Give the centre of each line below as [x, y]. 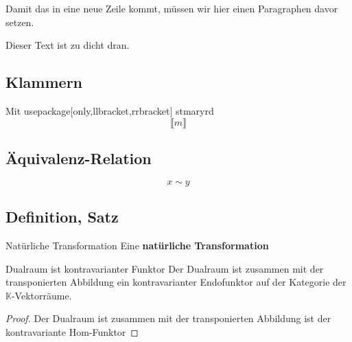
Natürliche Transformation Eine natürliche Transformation [137, 245]
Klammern [44, 82]
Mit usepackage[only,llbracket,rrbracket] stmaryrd [110, 110]
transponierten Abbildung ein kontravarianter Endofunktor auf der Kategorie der [176, 282]
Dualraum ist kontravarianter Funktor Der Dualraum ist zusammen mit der [165, 268]
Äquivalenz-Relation [79, 158]
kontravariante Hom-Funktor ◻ [72, 331]
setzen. [20, 22]
